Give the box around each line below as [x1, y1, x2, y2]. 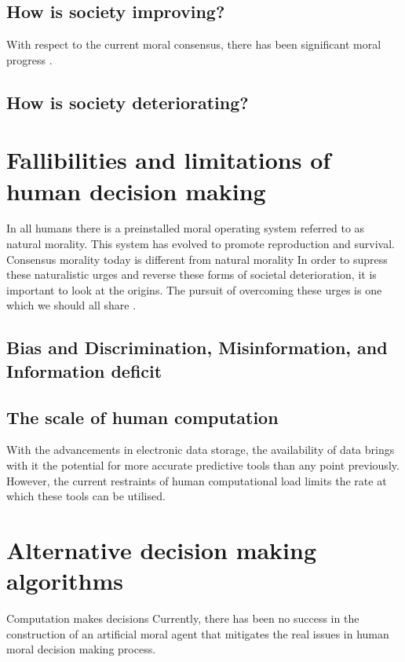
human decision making [6, 174, 266, 207]
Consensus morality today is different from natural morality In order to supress [6, 251, 388, 267]
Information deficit [6, 358, 162, 382]
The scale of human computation [6, 404, 279, 429]
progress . [6, 51, 53, 68]
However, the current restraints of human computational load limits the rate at [6, 472, 387, 488]
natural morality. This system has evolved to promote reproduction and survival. [6, 236, 395, 252]
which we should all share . [6, 297, 137, 313]
